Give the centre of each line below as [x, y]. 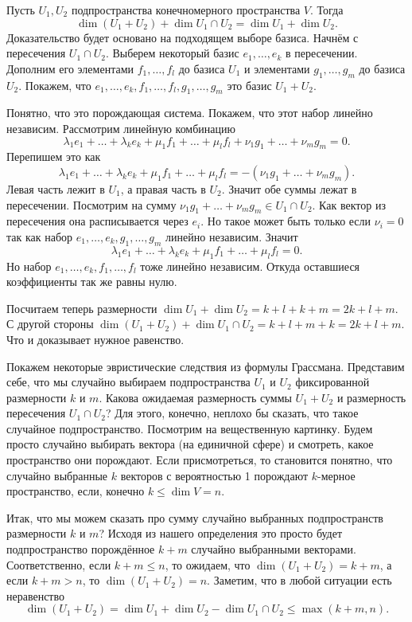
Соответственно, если [59, 564]
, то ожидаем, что [208, 564]
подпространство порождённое [81, 549]
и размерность [371, 397]
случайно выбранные [57, 475]
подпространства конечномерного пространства [186, 10]
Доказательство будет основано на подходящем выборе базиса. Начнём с [183, 37]
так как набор [40, 236]
